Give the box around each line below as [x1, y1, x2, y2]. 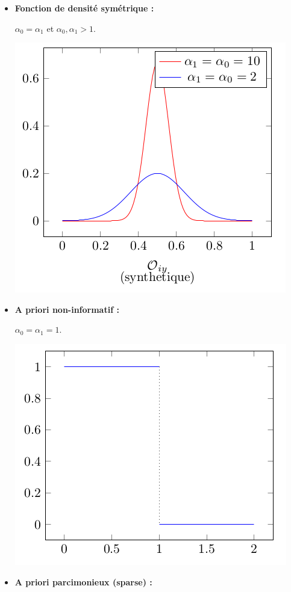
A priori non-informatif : [14, 303, 119, 315]
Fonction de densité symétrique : [14, 2, 154, 14]
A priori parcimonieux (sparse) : [14, 575, 152, 588]
